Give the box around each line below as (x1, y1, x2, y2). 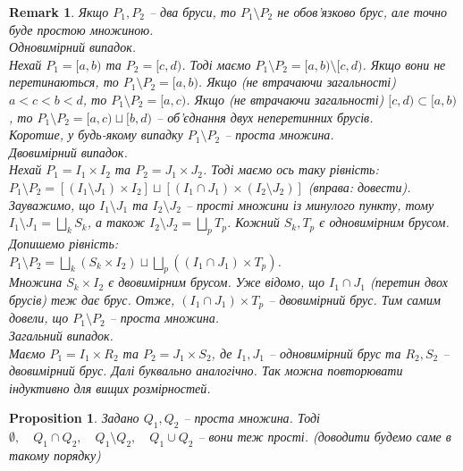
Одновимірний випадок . (9, 38, 137, 56)
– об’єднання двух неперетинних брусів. (156, 107, 374, 126)
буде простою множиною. (9, 20, 154, 38)
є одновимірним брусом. (319, 213, 450, 231)
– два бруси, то (148, 3, 236, 21)
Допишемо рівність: (9, 233, 119, 252)
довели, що (9, 308, 69, 327)
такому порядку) (9, 445, 101, 464)
